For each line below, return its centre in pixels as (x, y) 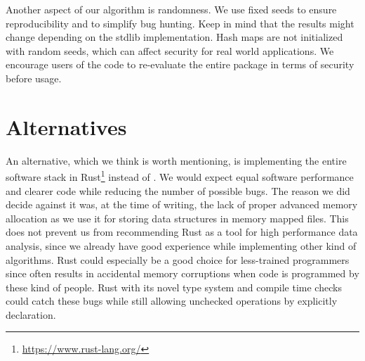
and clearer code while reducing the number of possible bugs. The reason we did (178, 190)
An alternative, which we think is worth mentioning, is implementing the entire (176, 160)
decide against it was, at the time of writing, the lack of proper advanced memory (182, 204)
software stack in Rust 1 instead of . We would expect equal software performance (180, 176)
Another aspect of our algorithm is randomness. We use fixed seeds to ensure (171, 9)
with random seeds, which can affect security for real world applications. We (170, 50)
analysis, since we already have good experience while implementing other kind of (181, 245)
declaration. (31, 314)
